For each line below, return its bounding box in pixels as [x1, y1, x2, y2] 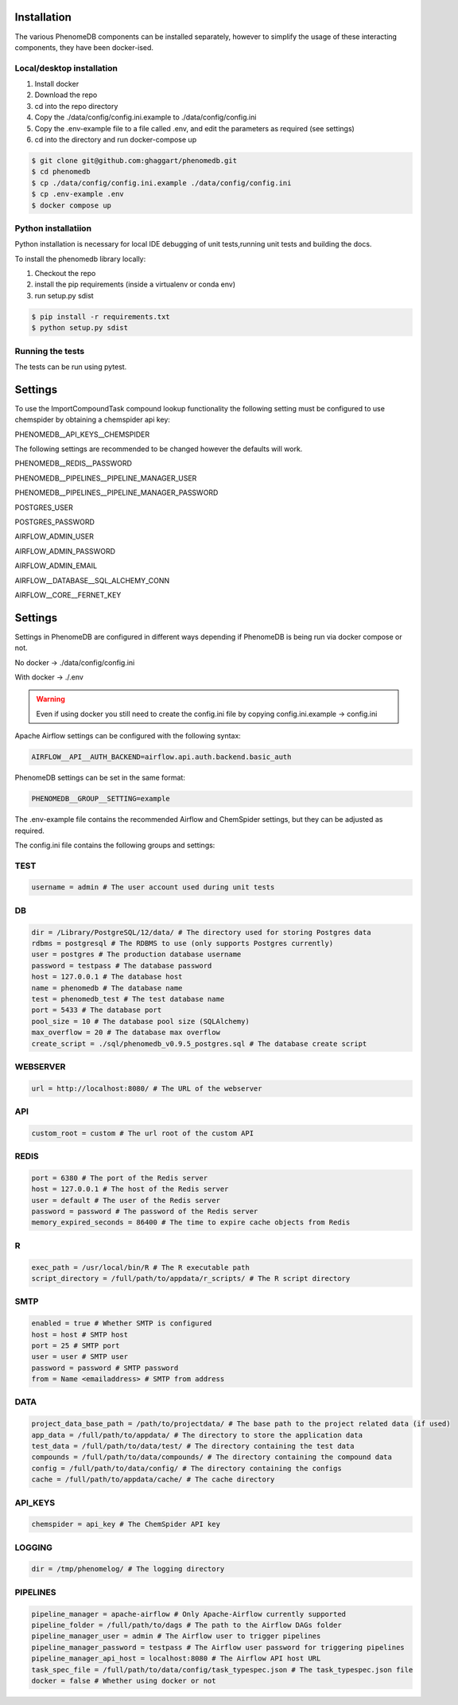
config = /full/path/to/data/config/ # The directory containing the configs [31, 1464, 342, 1473]
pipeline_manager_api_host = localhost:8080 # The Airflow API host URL [31, 1654, 321, 1663]
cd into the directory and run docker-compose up [34, 135, 197, 144]
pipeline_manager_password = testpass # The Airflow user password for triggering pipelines [31, 1643, 405, 1652]
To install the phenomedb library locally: [14, 254, 146, 263]
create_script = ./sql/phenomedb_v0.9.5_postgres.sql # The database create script [31, 1039, 367, 1048]
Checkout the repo [34, 269, 96, 278]
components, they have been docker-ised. [14, 42, 154, 52]
